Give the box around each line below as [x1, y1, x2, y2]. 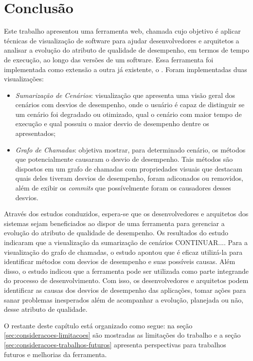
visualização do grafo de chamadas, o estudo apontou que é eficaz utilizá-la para [4, 247, 243, 257]
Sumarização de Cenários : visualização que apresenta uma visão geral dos [15, 90, 235, 100]
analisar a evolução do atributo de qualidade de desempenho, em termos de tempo [4, 45, 249, 55]
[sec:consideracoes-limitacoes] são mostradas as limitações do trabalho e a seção [4, 330, 241, 340]
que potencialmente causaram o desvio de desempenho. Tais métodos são [15, 154, 233, 164]
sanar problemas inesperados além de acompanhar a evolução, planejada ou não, [4, 294, 244, 304]
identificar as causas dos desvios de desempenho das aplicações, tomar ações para [4, 285, 246, 295]
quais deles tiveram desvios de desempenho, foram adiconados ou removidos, [15, 173, 243, 183]
